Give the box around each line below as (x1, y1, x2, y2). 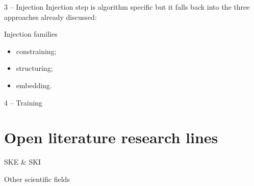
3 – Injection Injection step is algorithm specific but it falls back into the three (4, 2, 250, 12)
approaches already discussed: (4, 11, 97, 22)
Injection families (4, 29, 58, 39)
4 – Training (4, 97, 43, 108)
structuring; (16, 63, 53, 73)
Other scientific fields (4, 173, 70, 184)
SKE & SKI (4, 156, 41, 167)
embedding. (16, 79, 52, 90)
